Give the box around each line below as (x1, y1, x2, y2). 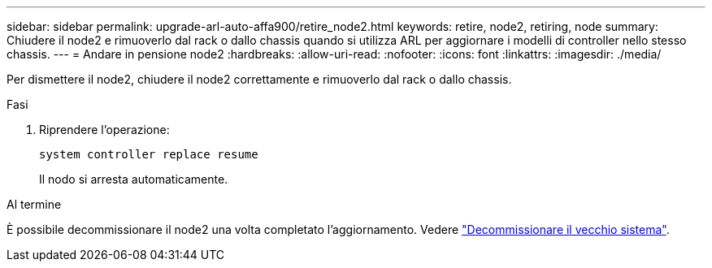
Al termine (7, 197, 62, 211)
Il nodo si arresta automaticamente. (39, 172, 228, 186)
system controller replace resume (39, 148, 258, 161)
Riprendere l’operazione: (39, 123, 170, 136)
